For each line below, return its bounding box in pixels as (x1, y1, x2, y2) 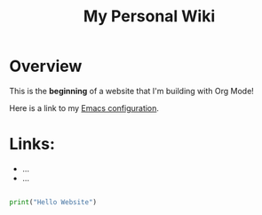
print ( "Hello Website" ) (9, 197, 98, 206)
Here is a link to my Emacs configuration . (9, 102, 160, 113)
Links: (9, 134, 56, 155)
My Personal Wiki (83, 6, 216, 27)
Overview (9, 56, 83, 76)
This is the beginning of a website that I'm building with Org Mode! (9, 85, 255, 96)
